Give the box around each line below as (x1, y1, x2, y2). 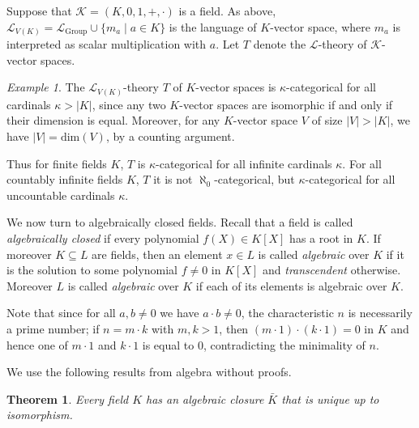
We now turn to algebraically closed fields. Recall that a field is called (6, 214, 353, 231)
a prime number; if (6, 320, 100, 337)
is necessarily (348, 304, 413, 321)
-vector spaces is (195, 78, 276, 95)
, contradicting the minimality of (203, 336, 366, 353)
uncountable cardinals (6, 186, 115, 203)
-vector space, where (270, 18, 370, 35)
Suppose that (6, 2, 72, 19)
